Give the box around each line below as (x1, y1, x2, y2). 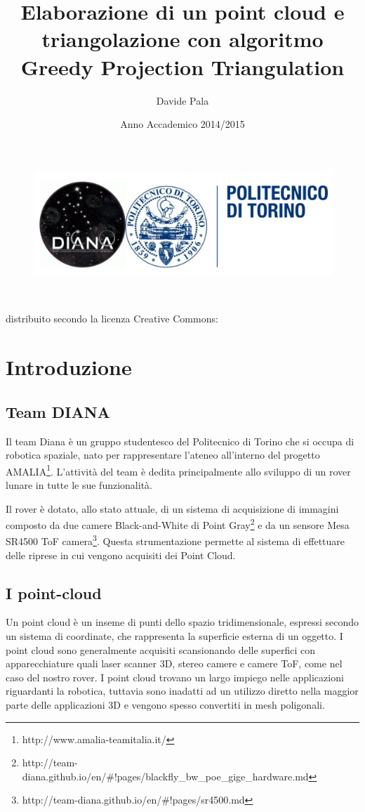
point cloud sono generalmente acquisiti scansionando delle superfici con (6, 642, 316, 657)
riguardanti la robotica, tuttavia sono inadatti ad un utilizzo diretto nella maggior (6, 683, 359, 698)
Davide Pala (156, 93, 209, 107)
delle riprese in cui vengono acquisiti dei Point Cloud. (6, 547, 236, 562)
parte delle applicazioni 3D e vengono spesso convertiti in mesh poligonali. (6, 698, 325, 712)
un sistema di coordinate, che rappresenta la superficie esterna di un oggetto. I (6, 629, 343, 643)
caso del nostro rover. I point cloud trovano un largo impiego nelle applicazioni (6, 669, 344, 684)
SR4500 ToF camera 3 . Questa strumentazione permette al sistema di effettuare (6, 532, 345, 549)
